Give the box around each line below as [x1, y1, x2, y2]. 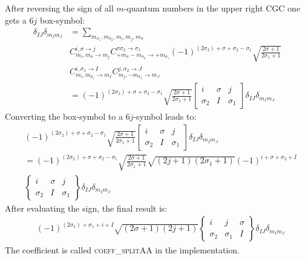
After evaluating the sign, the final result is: [5, 201, 168, 214]
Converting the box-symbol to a [5, 110, 123, 123]
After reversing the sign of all [5, 2, 114, 14]
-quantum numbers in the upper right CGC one [123, 2, 301, 14]
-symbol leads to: [133, 110, 197, 123]
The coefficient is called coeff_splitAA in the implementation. [5, 243, 240, 256]
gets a [5, 13, 27, 26]
